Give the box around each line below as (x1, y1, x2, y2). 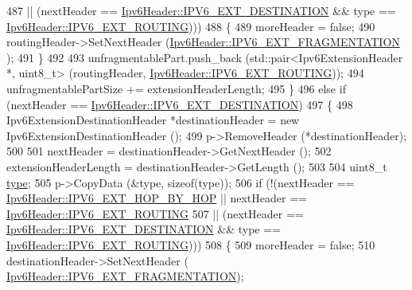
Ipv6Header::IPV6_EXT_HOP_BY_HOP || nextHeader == (6, 190, 307, 206)
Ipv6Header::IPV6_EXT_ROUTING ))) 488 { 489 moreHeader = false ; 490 (6, 18, 375, 34)
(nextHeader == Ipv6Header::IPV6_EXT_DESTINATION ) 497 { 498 (6, 96, 353, 112)
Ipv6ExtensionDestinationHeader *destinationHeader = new (6, 112, 300, 128)
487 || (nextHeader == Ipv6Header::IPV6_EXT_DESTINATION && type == (6, 2, 396, 18)
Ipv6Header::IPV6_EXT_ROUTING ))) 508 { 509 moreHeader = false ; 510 (6, 236, 375, 253)
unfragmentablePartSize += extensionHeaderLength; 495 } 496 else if (6, 80, 346, 96)
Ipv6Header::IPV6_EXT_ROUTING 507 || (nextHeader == (6, 205, 304, 221)
